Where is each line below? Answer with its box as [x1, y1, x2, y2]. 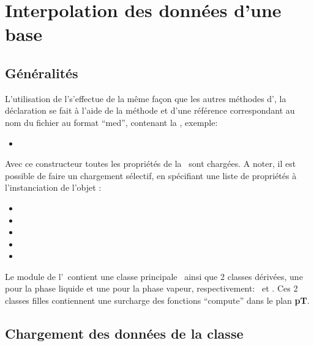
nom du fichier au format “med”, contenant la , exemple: [5, 116, 218, 128]
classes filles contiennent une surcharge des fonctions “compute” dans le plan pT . [5, 294, 310, 307]
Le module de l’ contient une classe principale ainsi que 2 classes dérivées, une [5, 270, 303, 282]
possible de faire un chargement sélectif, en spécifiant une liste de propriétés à [5, 169, 297, 182]
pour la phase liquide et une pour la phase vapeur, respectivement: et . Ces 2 [5, 282, 298, 295]
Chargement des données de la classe [5, 324, 244, 343]
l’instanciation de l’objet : [5, 181, 102, 194]
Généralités [5, 63, 78, 82]
